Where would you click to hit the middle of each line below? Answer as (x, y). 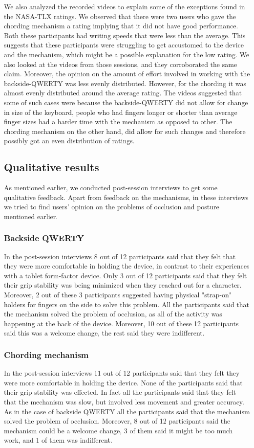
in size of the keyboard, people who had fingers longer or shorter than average (121, 112)
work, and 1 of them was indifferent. (58, 440)
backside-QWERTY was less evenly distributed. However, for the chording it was (125, 83)
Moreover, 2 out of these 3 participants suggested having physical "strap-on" (118, 295)
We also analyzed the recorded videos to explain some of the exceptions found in (125, 6)
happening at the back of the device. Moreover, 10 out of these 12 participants (121, 323)
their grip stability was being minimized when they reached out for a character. (123, 285)
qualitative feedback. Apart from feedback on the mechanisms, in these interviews (126, 197)
